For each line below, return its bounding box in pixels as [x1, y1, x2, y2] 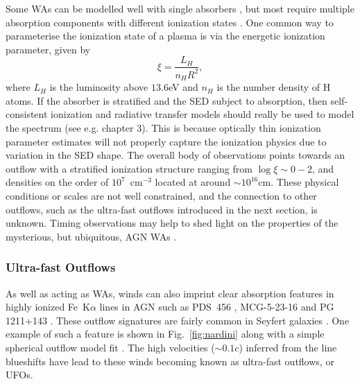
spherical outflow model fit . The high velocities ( [6, 340, 215, 354]
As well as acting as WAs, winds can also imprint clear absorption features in [6, 286, 334, 300]
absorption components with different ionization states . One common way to [6, 15, 334, 29]
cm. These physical [258, 175, 339, 189]
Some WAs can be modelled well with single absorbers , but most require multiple [6, 1, 354, 15]
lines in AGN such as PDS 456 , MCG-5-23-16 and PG [99, 299, 334, 314]
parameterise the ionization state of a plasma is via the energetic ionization [6, 28, 325, 43]
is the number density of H [216, 80, 331, 94]
